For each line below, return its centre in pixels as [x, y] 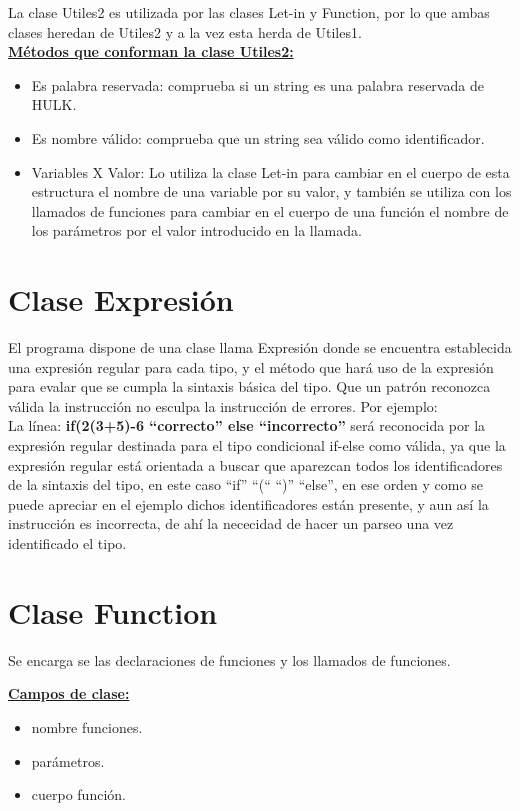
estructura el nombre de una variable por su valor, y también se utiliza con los [271, 191]
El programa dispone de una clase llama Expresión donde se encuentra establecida [260, 347]
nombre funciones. [87, 726]
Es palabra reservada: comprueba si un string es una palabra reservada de [257, 84]
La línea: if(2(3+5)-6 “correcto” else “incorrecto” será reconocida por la [247, 425]
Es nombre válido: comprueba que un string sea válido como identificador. [258, 137]
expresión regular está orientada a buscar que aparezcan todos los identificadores [255, 464]
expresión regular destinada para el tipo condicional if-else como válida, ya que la [257, 445]
